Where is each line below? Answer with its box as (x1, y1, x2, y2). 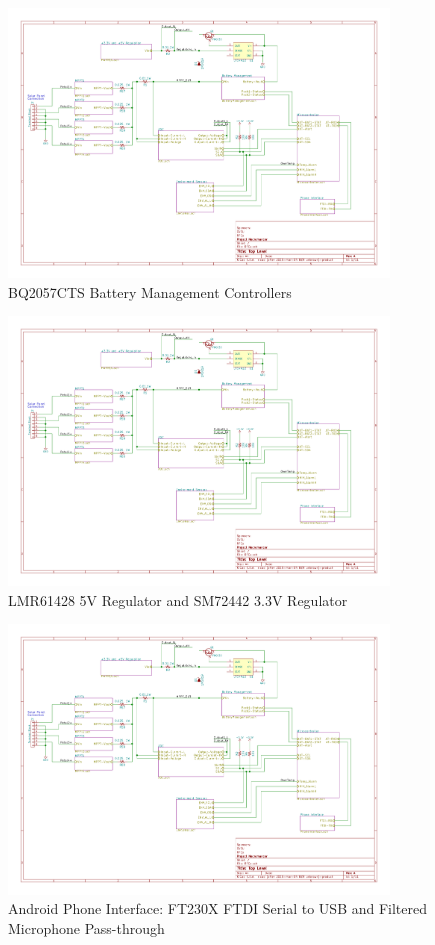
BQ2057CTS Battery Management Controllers (8, 281, 292, 302)
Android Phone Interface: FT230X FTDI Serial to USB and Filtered (8, 898, 428, 919)
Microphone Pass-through (8, 917, 165, 938)
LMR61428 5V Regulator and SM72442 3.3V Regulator (8, 589, 348, 610)
